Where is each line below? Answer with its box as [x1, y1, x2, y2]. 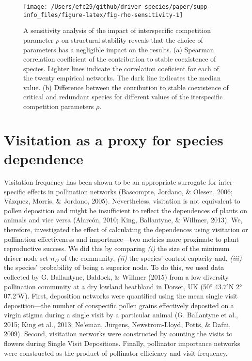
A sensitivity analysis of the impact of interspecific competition [23, 25, 211, 35]
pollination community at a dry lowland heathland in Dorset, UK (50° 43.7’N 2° [4, 281, 242, 291]
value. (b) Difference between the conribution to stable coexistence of [23, 82, 229, 92]
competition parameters [23, 101, 94, 111]
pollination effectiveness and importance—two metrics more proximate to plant [4, 234, 239, 244]
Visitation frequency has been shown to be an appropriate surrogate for [4, 176, 217, 187]
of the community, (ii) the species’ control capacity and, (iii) [61, 252, 242, 263]
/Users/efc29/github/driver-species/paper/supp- [51, 3, 211, 10]
